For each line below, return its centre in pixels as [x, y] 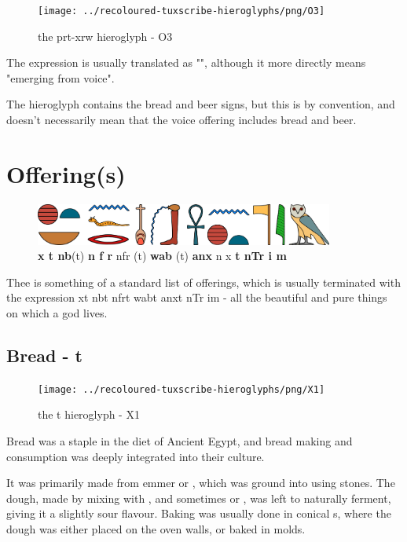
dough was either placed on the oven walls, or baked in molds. [156, 529]
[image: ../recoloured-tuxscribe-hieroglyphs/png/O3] [181, 11]
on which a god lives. [57, 312]
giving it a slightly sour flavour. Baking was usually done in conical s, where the [199, 513]
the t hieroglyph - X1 [89, 414]
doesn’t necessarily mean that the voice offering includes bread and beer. [181, 120]
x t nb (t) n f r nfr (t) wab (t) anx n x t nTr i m [162, 256]
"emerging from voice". [60, 77]
